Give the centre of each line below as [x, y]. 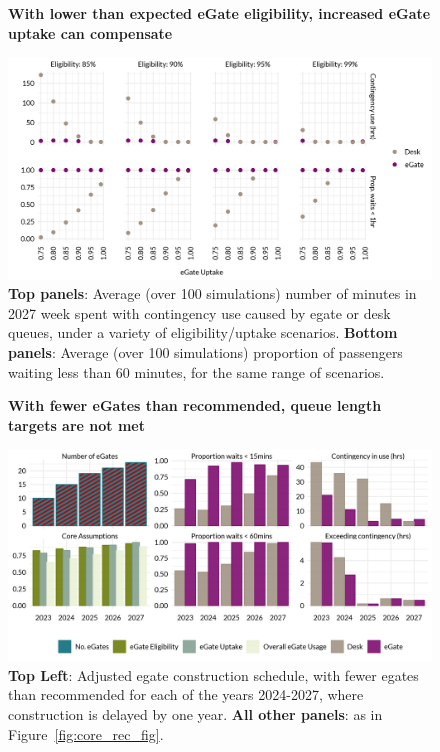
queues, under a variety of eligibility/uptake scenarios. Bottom [203, 332]
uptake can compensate [90, 32]
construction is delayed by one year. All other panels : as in [195, 714]
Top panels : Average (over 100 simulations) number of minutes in [212, 293]
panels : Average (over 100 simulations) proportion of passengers [205, 351]
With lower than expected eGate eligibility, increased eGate [219, 13]
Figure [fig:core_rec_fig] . [86, 733]
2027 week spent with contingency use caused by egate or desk [199, 312]
